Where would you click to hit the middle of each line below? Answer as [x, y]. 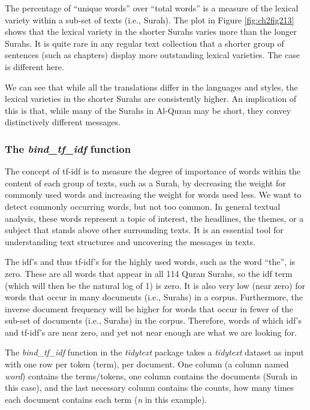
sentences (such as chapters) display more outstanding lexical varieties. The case [152, 55]
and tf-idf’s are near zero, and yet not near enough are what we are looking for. [151, 332]
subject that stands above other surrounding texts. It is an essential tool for [144, 230]
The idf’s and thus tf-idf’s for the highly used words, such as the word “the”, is [150, 262]
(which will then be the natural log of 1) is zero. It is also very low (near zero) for [155, 285]
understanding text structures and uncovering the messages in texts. [130, 241]
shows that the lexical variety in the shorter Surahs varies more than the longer [151, 31]
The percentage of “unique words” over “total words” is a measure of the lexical [152, 8]
